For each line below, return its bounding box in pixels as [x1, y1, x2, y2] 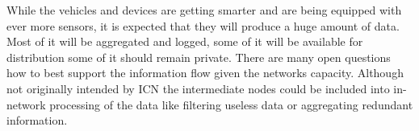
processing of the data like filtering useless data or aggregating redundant [49, 96, 413, 113]
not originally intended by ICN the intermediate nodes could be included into [6, 80, 390, 96]
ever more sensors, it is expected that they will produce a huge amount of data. [6, 17, 400, 34]
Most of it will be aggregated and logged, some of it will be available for [6, 33, 363, 50]
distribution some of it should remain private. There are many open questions [6, 48, 391, 65]
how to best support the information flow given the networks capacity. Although [6, 64, 404, 81]
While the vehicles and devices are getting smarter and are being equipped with [6, 2, 402, 18]
